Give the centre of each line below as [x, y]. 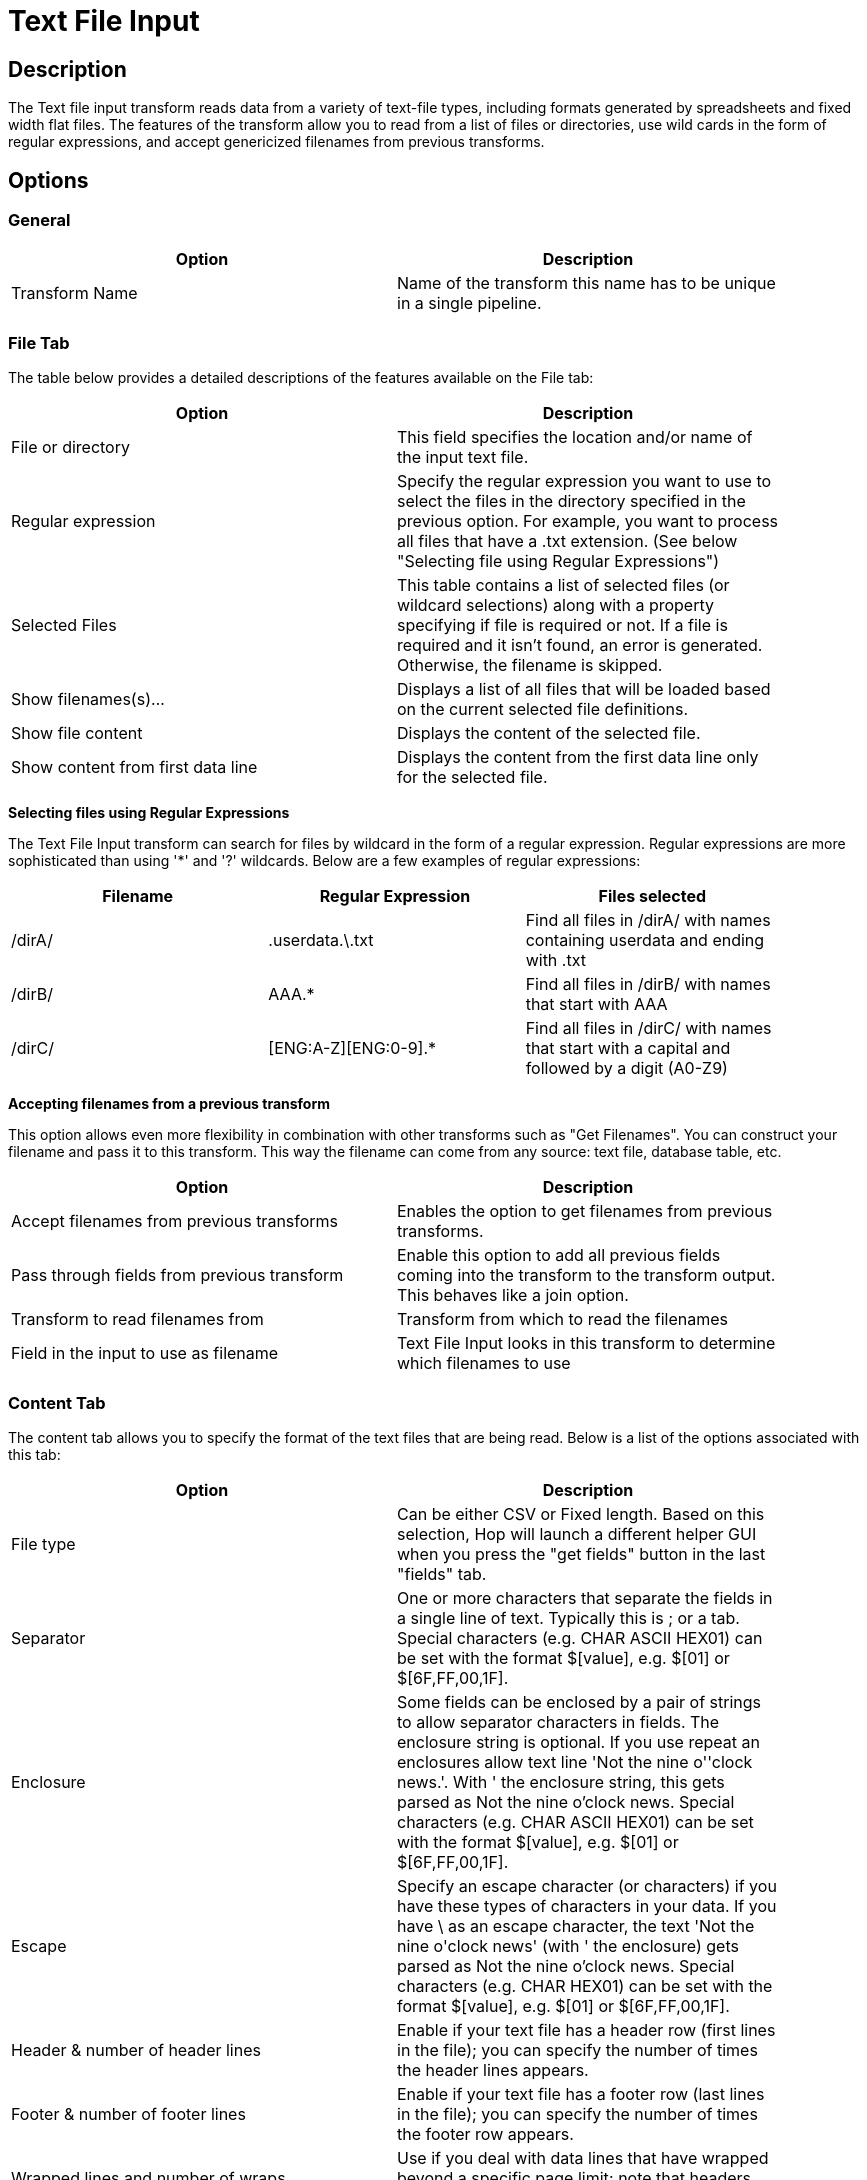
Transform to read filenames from [137, 1319]
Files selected [652, 896]
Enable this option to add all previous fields [559, 1255]
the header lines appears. [493, 2069]
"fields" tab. [442, 1573]
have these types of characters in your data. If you [587, 1905]
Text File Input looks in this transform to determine [586, 1343]
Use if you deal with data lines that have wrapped [583, 2157]
